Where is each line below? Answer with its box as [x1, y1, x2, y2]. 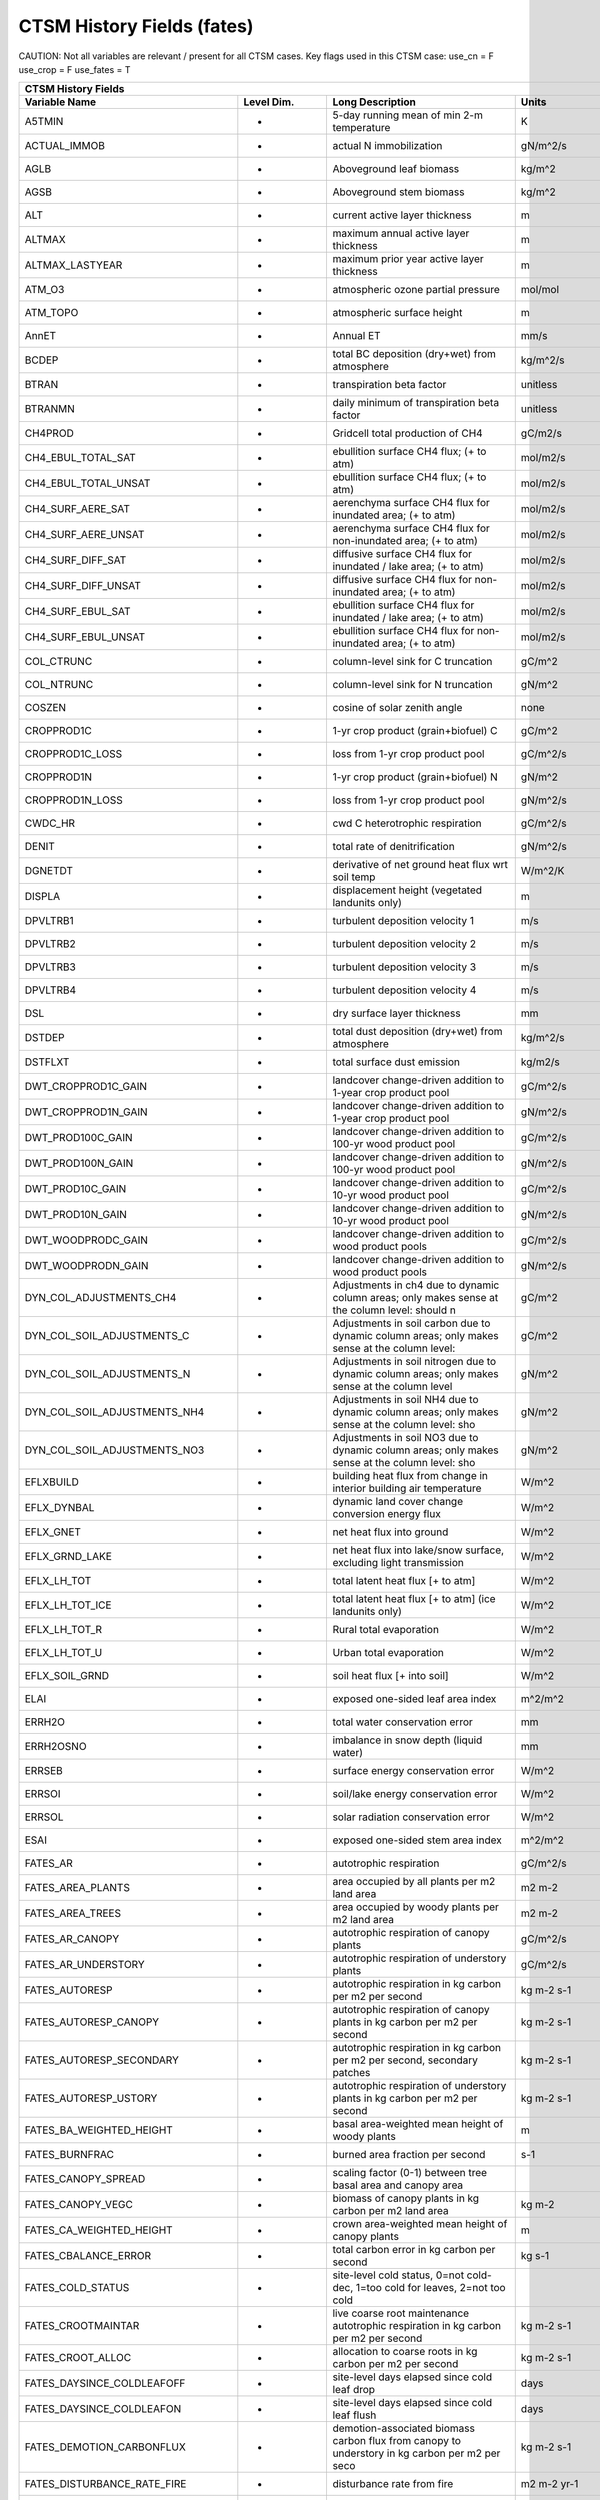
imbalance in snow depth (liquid [332, 1733, 483, 1747]
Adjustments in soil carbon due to [332, 1316, 491, 1330]
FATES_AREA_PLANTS [24, 1881, 130, 1895]
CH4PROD [24, 426, 74, 440]
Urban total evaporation [332, 1646, 445, 1660]
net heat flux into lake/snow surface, [332, 1543, 505, 1557]
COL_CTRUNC [24, 655, 93, 669]
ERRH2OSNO [24, 1740, 87, 1754]
